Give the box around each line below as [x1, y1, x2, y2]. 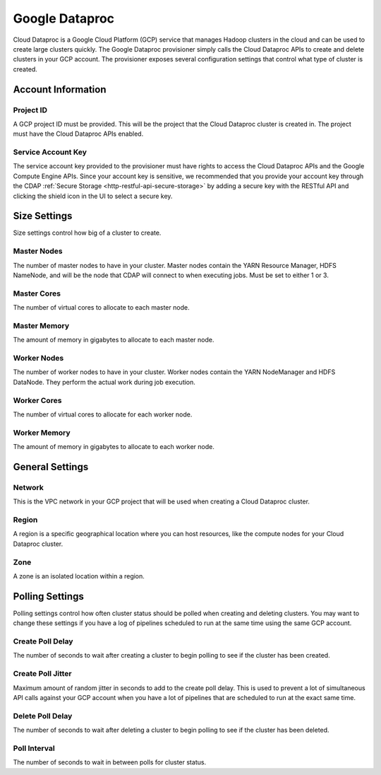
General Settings [13, 460, 89, 473]
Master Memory [13, 320, 70, 330]
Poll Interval [13, 743, 56, 753]
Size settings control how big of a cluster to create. [13, 228, 162, 237]
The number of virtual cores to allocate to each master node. [13, 303, 190, 312]
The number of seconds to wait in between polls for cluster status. [13, 758, 207, 767]
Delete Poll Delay [13, 711, 73, 721]
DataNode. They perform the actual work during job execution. [13, 378, 195, 386]
